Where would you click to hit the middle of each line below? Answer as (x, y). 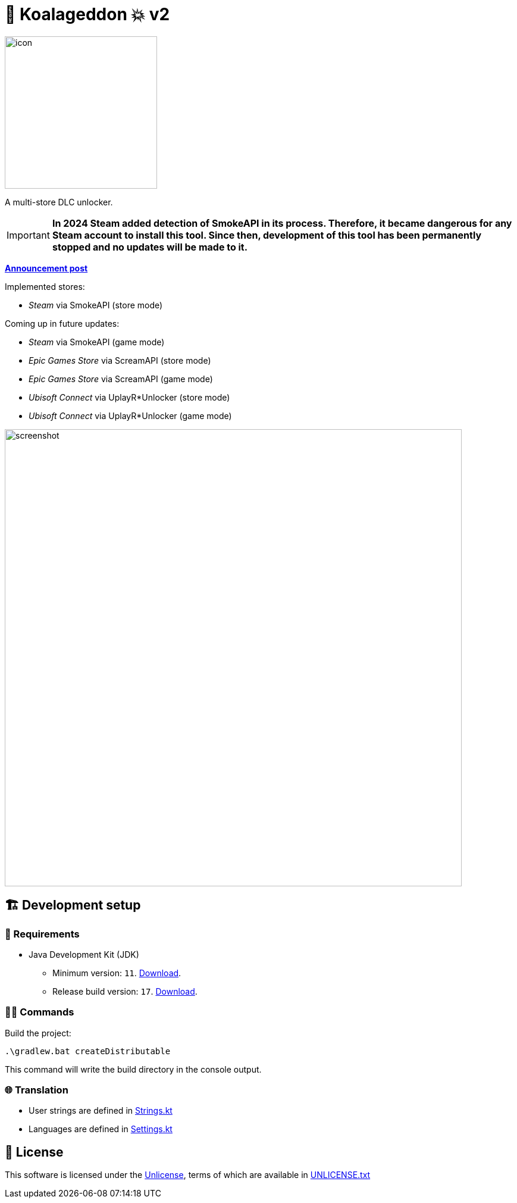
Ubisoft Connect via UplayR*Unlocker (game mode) (130, 415)
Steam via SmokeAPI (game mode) (97, 342)
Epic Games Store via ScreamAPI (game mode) (121, 379)
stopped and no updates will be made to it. (150, 247)
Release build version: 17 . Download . (125, 991)
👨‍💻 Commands (40, 1012)
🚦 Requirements (42, 934)
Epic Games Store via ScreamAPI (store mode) (120, 360)
